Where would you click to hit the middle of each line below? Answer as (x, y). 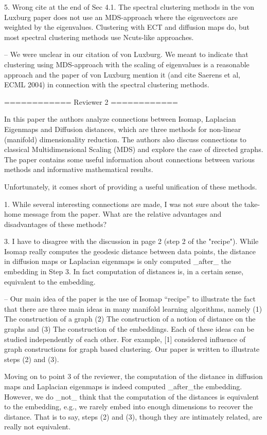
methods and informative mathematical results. (79, 169)
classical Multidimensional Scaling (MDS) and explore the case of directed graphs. (134, 149)
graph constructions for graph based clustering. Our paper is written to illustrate (132, 349)
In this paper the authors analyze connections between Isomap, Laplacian (120, 119)
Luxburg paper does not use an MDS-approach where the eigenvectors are (121, 17)
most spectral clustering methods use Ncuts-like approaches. (99, 37)
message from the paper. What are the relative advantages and (122, 214)
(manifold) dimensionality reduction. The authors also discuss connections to (125, 139)
